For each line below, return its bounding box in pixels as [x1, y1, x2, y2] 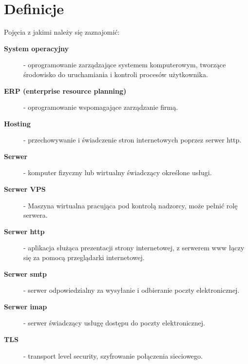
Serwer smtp [4, 268, 47, 279]
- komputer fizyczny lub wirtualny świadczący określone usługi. [23, 167, 212, 178]
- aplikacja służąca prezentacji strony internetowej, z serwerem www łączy [23, 243, 245, 253]
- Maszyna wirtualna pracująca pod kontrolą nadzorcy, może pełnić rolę [23, 200, 238, 210]
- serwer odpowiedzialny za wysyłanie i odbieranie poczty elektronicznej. [23, 285, 240, 295]
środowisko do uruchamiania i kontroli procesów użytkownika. [23, 69, 208, 79]
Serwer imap [4, 301, 47, 311]
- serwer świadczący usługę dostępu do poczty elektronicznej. [23, 318, 205, 328]
